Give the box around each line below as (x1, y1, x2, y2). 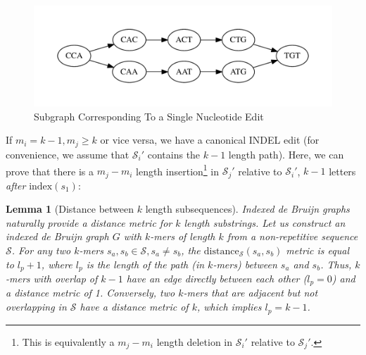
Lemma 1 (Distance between (6, 201, 134, 216)
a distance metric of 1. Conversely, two (6, 285, 175, 300)
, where (41, 256, 72, 271)
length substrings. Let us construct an (184, 215, 346, 230)
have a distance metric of (80, 299, 189, 314)
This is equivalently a (22, 334, 115, 349)
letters (329, 163, 356, 178)
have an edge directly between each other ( (126, 271, 308, 286)
